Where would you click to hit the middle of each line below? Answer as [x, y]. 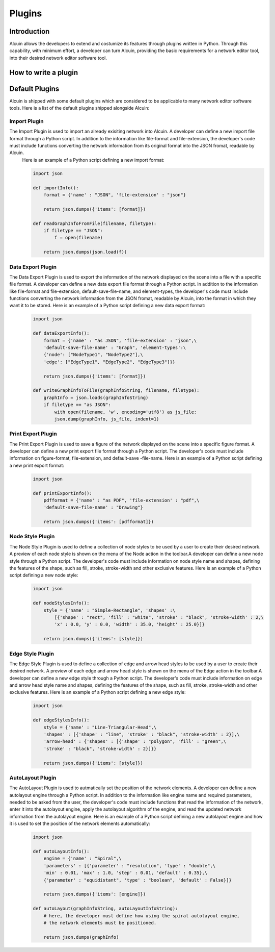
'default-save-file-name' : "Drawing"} [93, 507]
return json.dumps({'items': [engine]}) [95, 894]
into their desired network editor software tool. [58, 58]
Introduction [30, 31]
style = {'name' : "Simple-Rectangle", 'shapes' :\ [109, 610]
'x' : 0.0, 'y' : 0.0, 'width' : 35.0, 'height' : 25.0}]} [130, 624]
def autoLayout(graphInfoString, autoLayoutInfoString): [105, 909]
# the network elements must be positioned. [100, 923]
